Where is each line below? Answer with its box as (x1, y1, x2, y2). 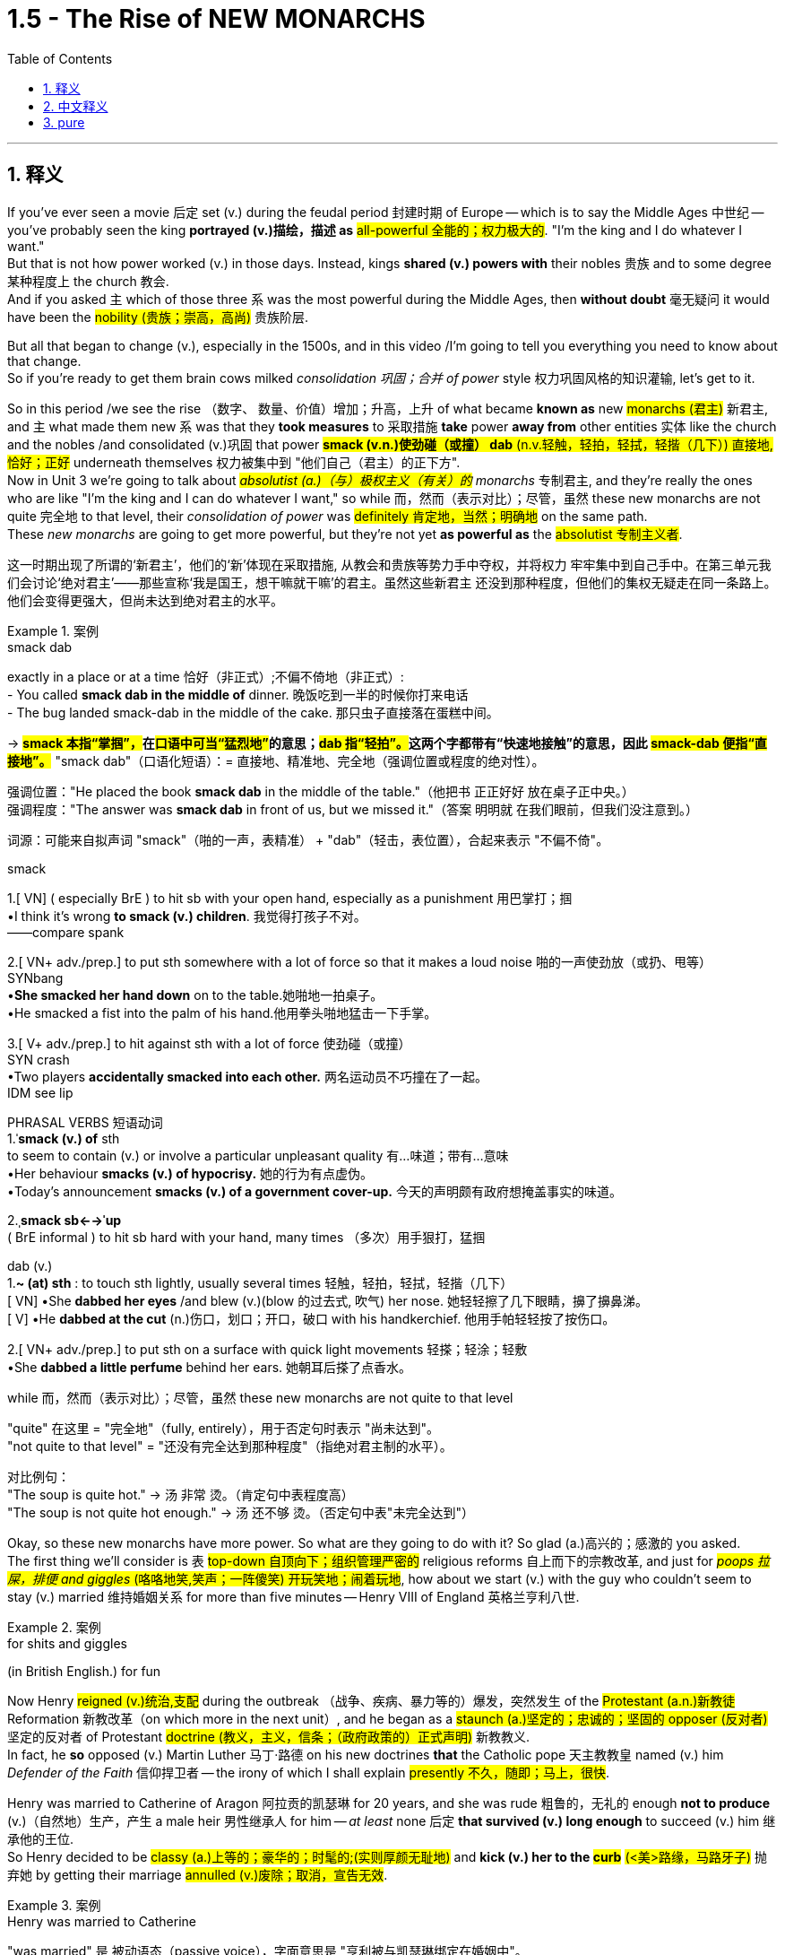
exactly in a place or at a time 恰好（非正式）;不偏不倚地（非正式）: (7, 668, 404, 684)
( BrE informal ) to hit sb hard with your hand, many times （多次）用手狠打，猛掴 (7, 1229, 486, 1245)
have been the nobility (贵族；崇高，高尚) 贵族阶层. (7, 308, 308, 325)
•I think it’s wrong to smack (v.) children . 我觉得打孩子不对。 (7, 908, 367, 924)
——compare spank (7, 924, 125, 940)
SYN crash (7, 1051, 70, 1067)
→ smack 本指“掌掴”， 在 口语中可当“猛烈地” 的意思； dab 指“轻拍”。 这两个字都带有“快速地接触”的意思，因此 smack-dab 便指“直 (7, 734, 767, 751)
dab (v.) (7, 1257, 53, 1273)
